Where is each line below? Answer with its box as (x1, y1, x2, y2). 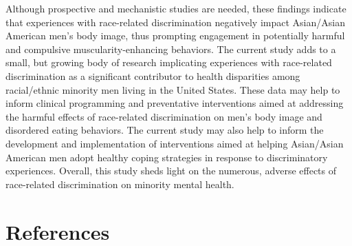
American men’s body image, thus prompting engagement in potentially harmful (5, 28, 345, 43)
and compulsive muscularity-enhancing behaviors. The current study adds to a (5, 41, 336, 56)
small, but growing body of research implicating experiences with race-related (5, 55, 332, 70)
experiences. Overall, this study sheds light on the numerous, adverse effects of (5, 163, 337, 178)
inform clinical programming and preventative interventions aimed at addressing (5, 96, 344, 110)
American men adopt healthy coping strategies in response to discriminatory (5, 150, 328, 164)
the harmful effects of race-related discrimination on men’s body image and (5, 109, 322, 123)
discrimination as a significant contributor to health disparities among (5, 68, 300, 83)
